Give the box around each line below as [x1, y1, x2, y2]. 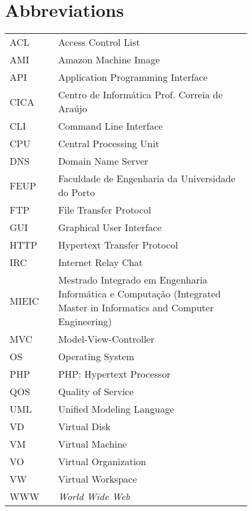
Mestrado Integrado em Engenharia [58, 273, 207, 287]
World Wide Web [58, 489, 130, 504]
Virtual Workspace [58, 472, 137, 486]
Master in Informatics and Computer [58, 300, 214, 315]
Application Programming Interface [58, 70, 208, 84]
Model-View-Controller [58, 332, 155, 346]
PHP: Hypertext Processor [58, 367, 171, 381]
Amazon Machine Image [58, 52, 160, 67]
